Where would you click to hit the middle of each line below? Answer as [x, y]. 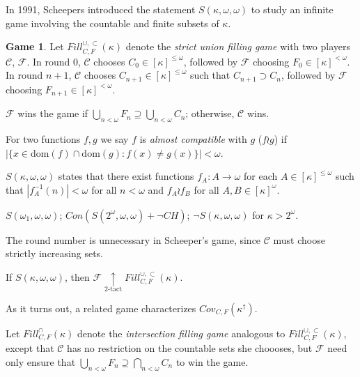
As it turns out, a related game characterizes [101, 308]
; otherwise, [210, 113]
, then [77, 276]
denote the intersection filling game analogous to [181, 333]
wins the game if [53, 113]
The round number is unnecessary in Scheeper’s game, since [133, 239]
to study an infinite [292, 9]
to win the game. [212, 361]
